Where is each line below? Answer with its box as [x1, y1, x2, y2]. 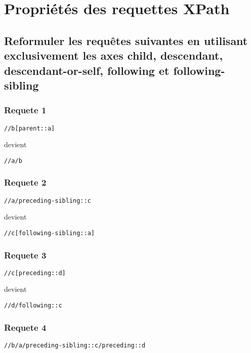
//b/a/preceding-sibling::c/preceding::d [4, 341, 146, 349]
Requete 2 [4, 176, 47, 189]
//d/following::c [4, 302, 62, 310]
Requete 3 [4, 248, 47, 261]
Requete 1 [4, 104, 47, 116]
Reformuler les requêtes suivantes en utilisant [4, 32, 248, 48]
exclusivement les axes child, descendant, [4, 48, 223, 63]
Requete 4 [4, 321, 47, 333]
